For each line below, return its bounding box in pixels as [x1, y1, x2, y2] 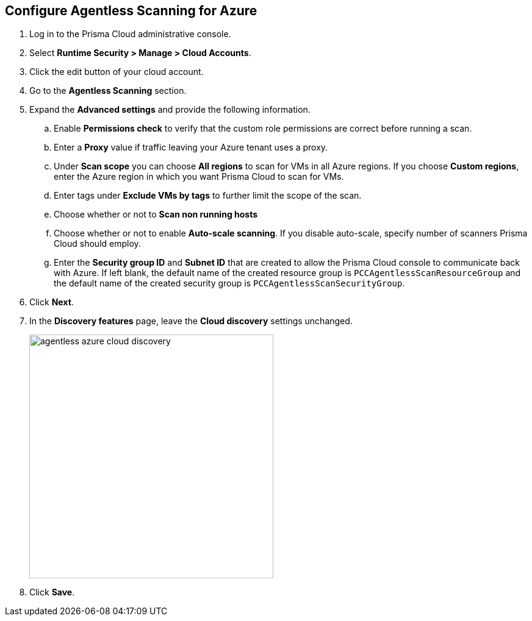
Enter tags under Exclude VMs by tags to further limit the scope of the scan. [54, 190, 362, 201]
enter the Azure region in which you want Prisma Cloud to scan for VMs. [54, 171, 344, 182]
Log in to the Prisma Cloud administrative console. [29, 29, 231, 40]
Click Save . [29, 587, 75, 598]
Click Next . [29, 297, 74, 308]
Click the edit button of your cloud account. [29, 66, 204, 77]
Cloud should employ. [54, 238, 141, 249]
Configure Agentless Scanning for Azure [5, 3, 257, 18]
